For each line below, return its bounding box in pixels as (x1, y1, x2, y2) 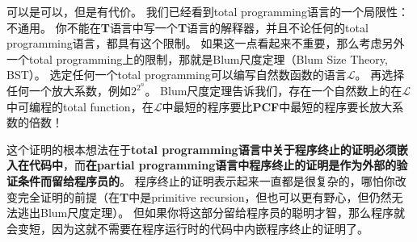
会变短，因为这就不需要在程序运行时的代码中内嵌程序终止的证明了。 (6, 219, 369, 236)
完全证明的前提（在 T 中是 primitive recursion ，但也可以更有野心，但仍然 (17, 188, 392, 205)
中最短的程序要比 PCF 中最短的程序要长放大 (162, 98, 393, 115)
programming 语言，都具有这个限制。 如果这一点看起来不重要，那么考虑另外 (6, 35, 405, 52)
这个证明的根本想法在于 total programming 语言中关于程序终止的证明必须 (6, 140, 397, 157)
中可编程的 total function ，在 (6, 98, 154, 115)
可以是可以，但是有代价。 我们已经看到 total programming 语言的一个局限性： (6, 3, 409, 19)
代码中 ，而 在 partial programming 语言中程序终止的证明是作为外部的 (28, 156, 397, 173)
